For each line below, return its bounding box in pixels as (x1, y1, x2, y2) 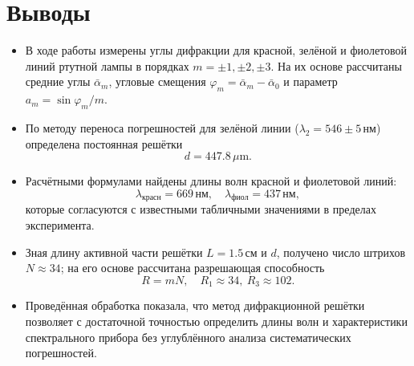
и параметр (283, 73, 338, 90)
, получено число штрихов (276, 243, 406, 260)
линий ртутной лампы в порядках (25, 57, 189, 74)
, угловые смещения (108, 73, 206, 90)
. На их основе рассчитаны (270, 57, 402, 74)
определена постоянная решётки (25, 135, 183, 152)
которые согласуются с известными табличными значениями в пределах (25, 201, 376, 218)
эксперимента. (25, 217, 95, 234)
